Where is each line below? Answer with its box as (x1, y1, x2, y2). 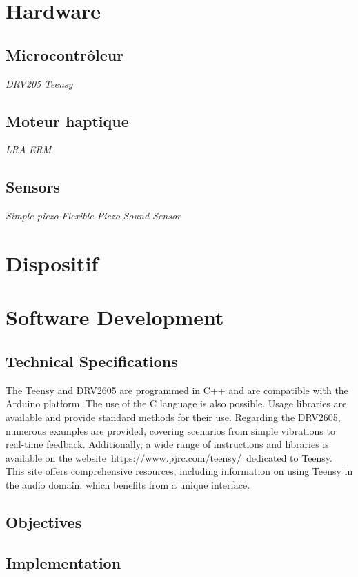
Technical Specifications (6, 350, 178, 371)
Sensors (6, 176, 61, 197)
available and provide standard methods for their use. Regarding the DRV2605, (6, 409, 341, 424)
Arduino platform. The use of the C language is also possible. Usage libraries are (6, 396, 347, 411)
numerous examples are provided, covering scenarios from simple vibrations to (6, 423, 335, 438)
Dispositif (6, 248, 99, 277)
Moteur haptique (6, 110, 129, 131)
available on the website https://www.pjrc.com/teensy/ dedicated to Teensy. (6, 450, 332, 464)
